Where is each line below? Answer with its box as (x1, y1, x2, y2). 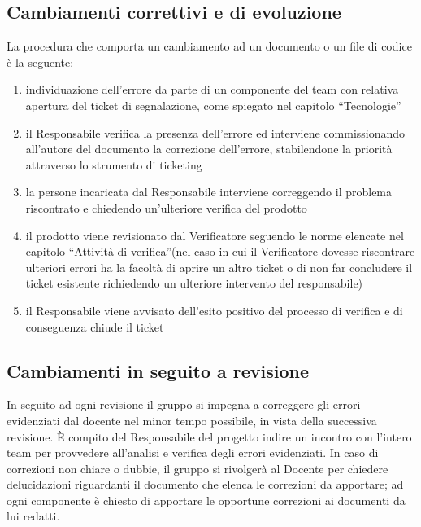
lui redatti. (7, 507, 60, 525)
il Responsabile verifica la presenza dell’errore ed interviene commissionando (25, 124, 406, 141)
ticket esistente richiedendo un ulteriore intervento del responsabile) (25, 274, 363, 292)
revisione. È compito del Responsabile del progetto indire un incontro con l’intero (7, 428, 412, 445)
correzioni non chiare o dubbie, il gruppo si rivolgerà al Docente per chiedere (7, 459, 388, 476)
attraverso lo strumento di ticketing (25, 156, 202, 173)
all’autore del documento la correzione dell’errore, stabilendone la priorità (25, 140, 393, 157)
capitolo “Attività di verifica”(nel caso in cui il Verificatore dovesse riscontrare (25, 243, 415, 260)
